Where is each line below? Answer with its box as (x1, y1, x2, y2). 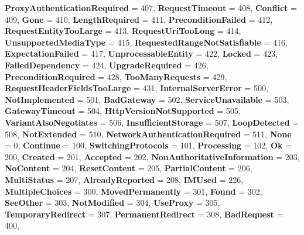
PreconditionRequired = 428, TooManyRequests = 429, (5, 70, 227, 82)
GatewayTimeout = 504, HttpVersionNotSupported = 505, (5, 105, 241, 117)
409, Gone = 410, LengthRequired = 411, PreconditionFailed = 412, (5, 13, 273, 25)
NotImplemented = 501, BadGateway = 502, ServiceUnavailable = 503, (5, 93, 289, 105)
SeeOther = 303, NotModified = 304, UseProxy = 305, (5, 196, 220, 209)
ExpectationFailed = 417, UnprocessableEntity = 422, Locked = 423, (5, 47, 278, 60)
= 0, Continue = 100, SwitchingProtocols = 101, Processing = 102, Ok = (5, 139, 292, 151)
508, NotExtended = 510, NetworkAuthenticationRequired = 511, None (5, 127, 292, 140)
